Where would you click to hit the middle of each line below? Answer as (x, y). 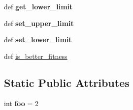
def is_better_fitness (36, 56)
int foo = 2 (21, 103)
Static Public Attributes (67, 82)
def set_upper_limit (39, 23)
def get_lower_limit (38, 6)
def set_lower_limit (38, 40)
